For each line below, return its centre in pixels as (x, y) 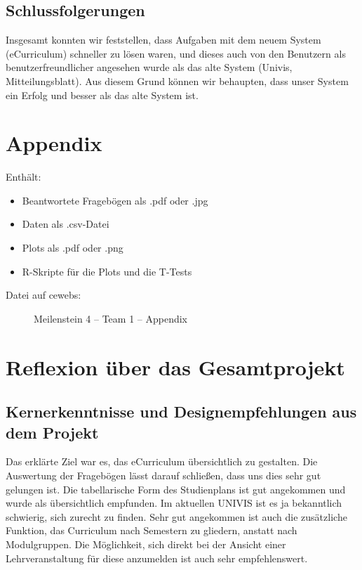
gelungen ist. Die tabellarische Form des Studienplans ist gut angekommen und (176, 489)
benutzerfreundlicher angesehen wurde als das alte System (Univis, (149, 67)
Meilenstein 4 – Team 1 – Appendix (111, 318)
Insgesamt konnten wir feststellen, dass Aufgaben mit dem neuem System (163, 40)
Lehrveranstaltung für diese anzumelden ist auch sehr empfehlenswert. (157, 558)
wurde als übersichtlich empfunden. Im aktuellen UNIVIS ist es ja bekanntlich (174, 503)
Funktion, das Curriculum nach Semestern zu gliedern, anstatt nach (152, 530)
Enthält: (24, 177)
